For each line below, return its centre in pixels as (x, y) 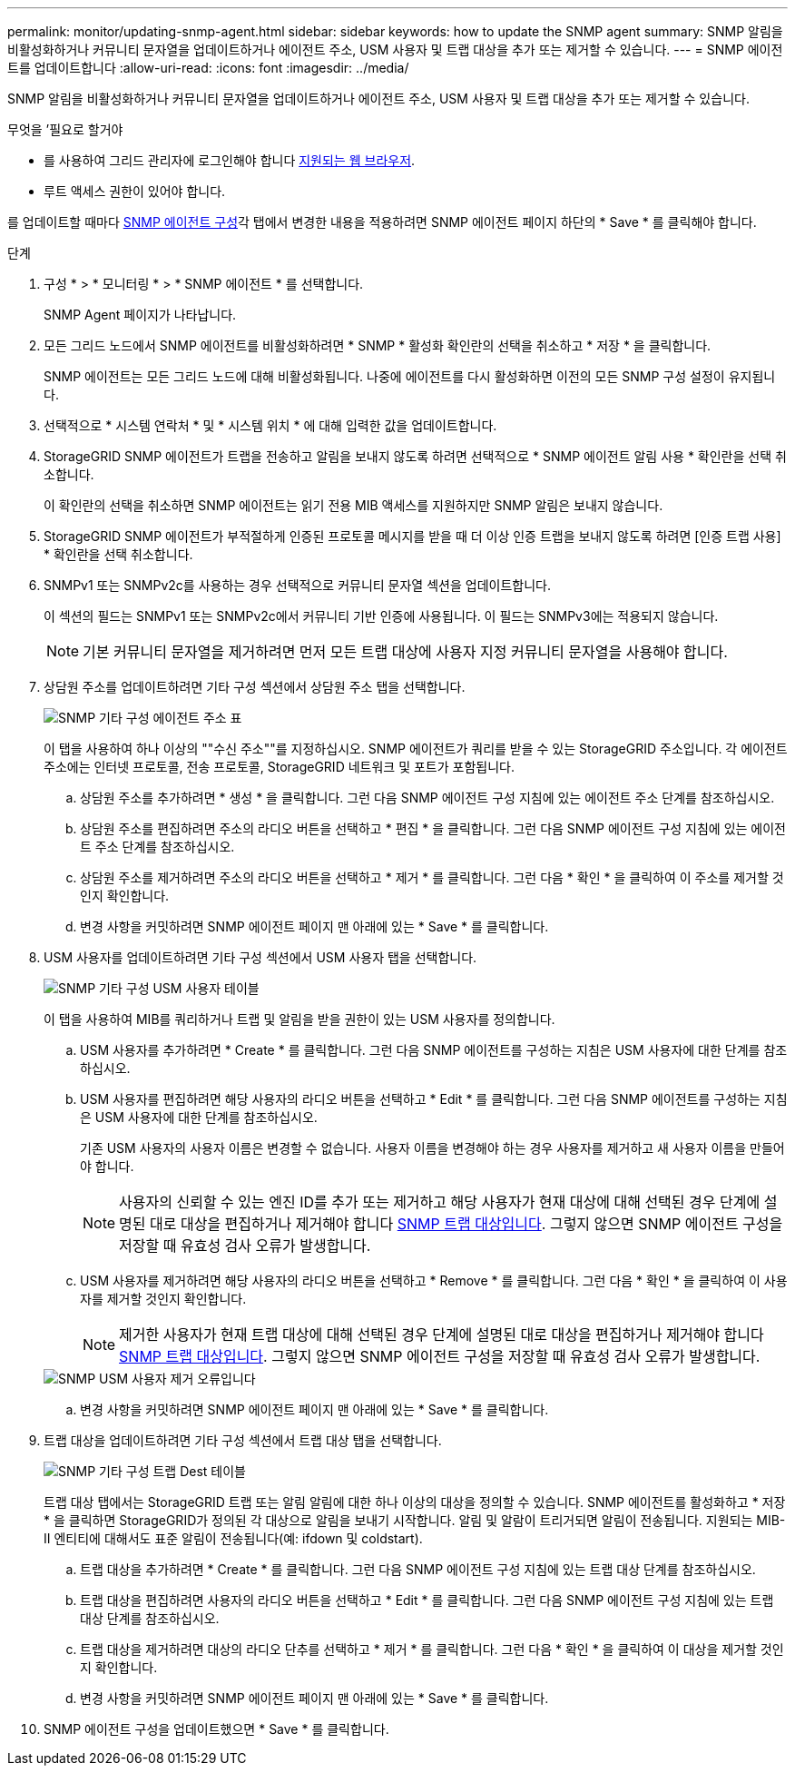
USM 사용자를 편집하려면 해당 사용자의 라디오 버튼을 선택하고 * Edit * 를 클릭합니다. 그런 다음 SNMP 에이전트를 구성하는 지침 (434, 1099)
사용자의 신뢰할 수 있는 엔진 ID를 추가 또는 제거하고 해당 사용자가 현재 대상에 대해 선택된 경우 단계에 (440, 1202)
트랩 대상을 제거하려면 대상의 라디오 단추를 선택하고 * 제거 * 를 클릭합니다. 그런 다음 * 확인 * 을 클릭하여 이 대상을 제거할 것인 (432, 1649)
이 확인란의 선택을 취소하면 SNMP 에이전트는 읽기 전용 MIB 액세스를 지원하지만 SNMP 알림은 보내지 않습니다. (353, 505)
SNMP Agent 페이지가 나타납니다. (140, 315)
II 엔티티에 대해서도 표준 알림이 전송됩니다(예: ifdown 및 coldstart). (233, 1538)
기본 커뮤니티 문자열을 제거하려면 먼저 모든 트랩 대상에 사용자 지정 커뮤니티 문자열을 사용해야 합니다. (405, 652)
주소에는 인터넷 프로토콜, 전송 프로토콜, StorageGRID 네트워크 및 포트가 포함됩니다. (279, 767)
